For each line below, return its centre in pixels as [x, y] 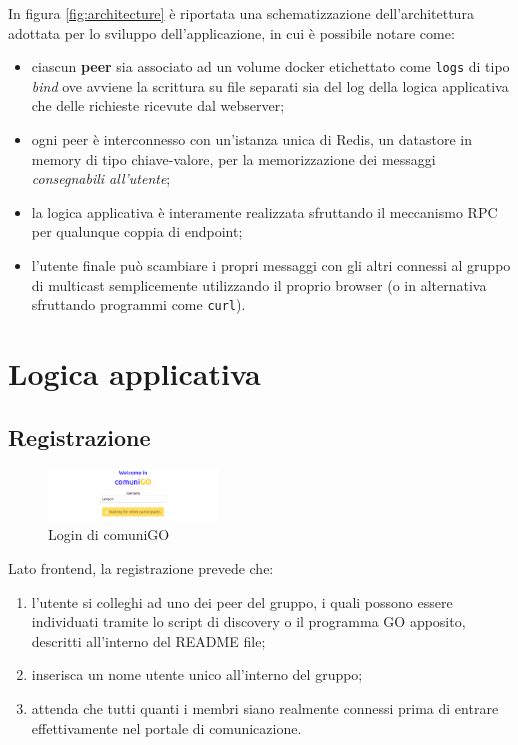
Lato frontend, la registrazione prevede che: [141, 567]
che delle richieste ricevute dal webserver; [158, 105]
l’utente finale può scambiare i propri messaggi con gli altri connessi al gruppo [271, 265]
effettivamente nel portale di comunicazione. [166, 727]
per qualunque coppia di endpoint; [137, 231]
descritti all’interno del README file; [148, 640]
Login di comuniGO [109, 534]
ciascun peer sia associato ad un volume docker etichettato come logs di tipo [270, 66]
